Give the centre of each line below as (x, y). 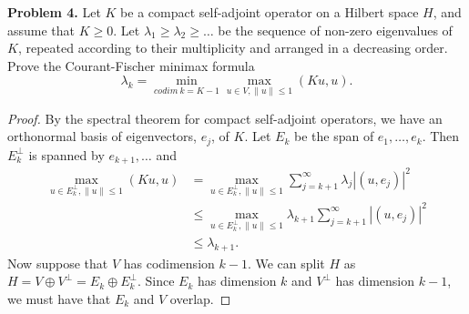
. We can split (286, 263)
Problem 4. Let (54, 12)
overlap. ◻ (200, 298)
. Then (441, 136)
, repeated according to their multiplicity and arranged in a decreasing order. (233, 48)
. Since (156, 281)
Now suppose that (58, 263)
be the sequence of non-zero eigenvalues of (335, 30)
